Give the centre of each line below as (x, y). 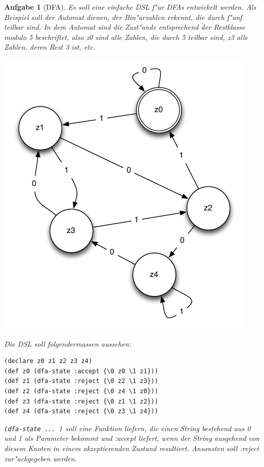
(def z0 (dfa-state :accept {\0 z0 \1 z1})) (81, 371)
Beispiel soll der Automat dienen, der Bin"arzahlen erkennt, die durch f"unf (123, 17)
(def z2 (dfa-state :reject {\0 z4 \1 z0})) (81, 391)
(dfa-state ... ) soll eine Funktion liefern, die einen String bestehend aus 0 (127, 428)
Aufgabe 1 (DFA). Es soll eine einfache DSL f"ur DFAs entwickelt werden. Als (130, 7)
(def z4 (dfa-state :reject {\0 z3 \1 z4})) (81, 411)
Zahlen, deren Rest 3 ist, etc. (50, 47)
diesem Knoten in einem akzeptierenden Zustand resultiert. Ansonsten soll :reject (132, 448)
